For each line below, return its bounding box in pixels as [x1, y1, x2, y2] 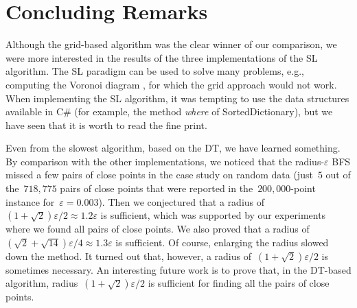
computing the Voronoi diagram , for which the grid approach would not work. [5, 77, 337, 91]
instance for [5, 194, 55, 209]
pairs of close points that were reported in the [60, 181, 253, 196]
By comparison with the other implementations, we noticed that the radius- [5, 154, 325, 168]
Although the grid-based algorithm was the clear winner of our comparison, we [5, 37, 337, 51]
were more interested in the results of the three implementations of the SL [5, 50, 318, 64]
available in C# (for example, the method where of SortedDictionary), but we [5, 104, 333, 119]
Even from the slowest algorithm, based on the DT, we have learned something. [5, 141, 341, 155]
